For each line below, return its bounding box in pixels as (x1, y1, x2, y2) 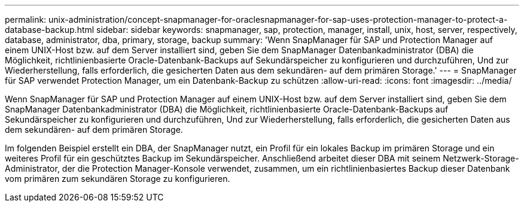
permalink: (5, 14, 47, 25)
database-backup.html (5, 25, 95, 35)
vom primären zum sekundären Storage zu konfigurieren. (5, 173, 230, 184)
